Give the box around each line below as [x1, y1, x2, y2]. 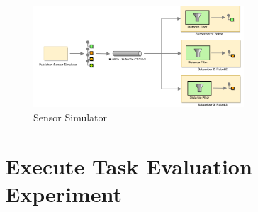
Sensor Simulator [33, 110, 108, 125]
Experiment [5, 179, 123, 208]
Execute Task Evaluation [5, 151, 252, 180]
